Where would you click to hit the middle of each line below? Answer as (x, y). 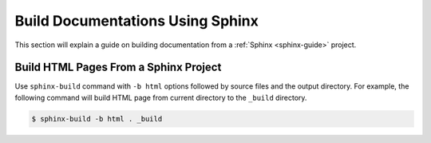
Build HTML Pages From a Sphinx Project (118, 68)
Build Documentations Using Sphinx (136, 21)
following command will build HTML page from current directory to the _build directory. (161, 97)
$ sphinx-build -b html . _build (97, 119)
